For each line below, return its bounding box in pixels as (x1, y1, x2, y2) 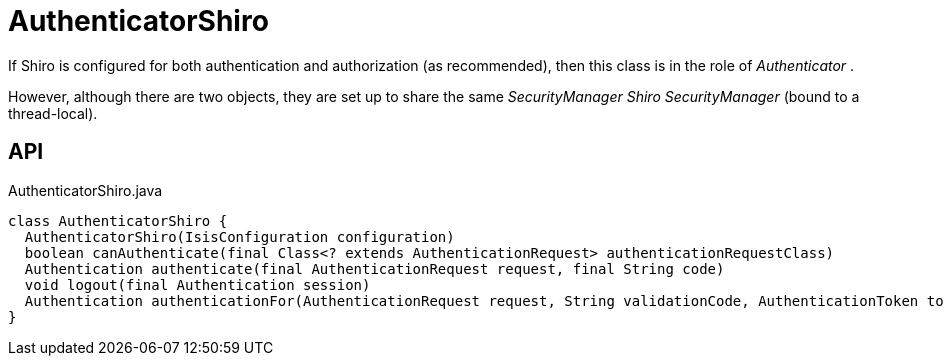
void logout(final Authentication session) (24, 276, 371, 293)
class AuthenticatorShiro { (8, 212, 228, 229)
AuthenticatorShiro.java (8, 181, 163, 199)
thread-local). (8, 104, 98, 122)
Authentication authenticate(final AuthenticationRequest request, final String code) (24, 260, 725, 277)
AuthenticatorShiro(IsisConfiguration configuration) (24, 228, 455, 245)
